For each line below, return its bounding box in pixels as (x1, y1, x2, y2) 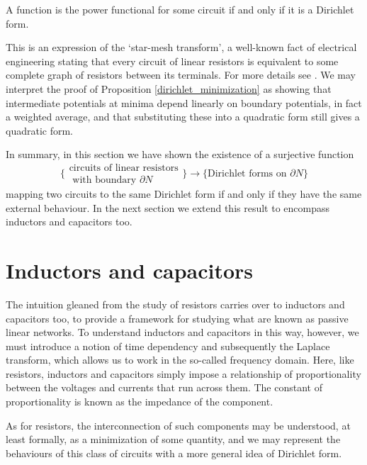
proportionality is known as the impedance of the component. (6, 394, 273, 409)
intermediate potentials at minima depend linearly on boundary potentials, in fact (6, 95, 362, 110)
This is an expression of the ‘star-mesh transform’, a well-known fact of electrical (6, 40, 357, 55)
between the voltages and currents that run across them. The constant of (6, 380, 322, 395)
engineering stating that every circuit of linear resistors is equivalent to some (6, 53, 339, 68)
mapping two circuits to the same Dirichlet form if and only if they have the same (6, 186, 362, 201)
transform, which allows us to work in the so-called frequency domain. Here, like (6, 352, 354, 367)
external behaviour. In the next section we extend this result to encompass (6, 200, 330, 215)
